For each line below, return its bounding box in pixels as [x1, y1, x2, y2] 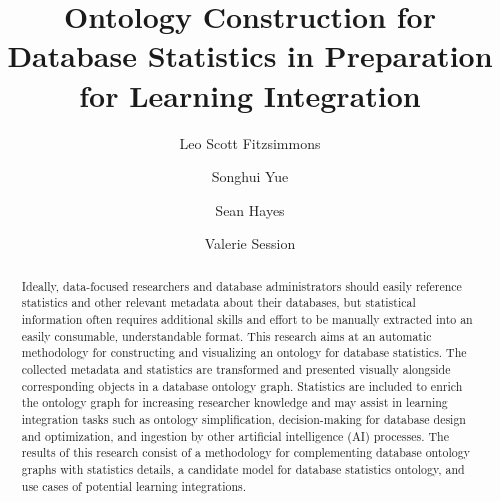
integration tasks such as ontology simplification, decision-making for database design [21, 410, 466, 427]
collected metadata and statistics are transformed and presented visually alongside [21, 360, 451, 377]
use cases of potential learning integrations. [21, 477, 247, 494]
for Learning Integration [79, 74, 421, 115]
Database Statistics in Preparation [7, 35, 493, 76]
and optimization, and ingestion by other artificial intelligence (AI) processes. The [21, 427, 449, 444]
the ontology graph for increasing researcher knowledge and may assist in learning [21, 394, 448, 411]
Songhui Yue [211, 166, 289, 187]
